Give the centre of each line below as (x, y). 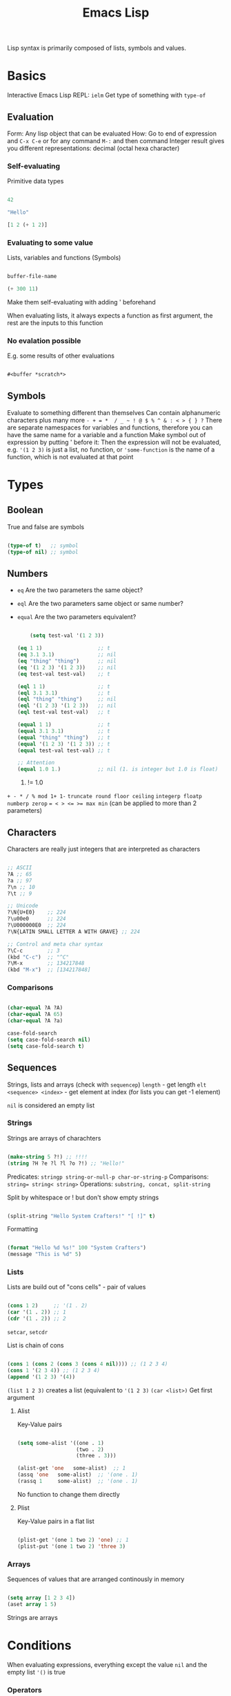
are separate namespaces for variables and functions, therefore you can (110, 427)
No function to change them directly (69, 1494)
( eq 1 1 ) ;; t (63, 648)
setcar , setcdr (28, 1332)
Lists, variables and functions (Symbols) (64, 258)
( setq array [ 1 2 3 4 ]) (41, 1598)
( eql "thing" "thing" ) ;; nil (67, 699)
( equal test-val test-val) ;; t (63, 750)
